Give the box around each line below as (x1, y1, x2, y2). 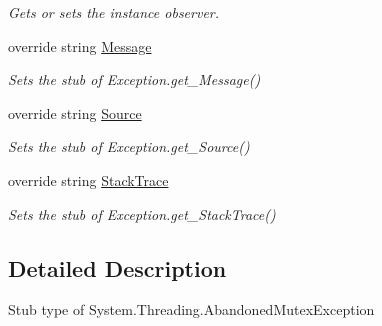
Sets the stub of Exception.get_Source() (8, 136, 250, 157)
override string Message (8, 35, 152, 56)
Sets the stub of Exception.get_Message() (8, 69, 261, 90)
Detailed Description (8, 252, 227, 283)
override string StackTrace (8, 169, 169, 190)
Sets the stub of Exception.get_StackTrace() (8, 203, 276, 224)
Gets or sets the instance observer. (8, 2, 220, 22)
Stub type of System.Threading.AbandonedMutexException (8, 299, 375, 320)
